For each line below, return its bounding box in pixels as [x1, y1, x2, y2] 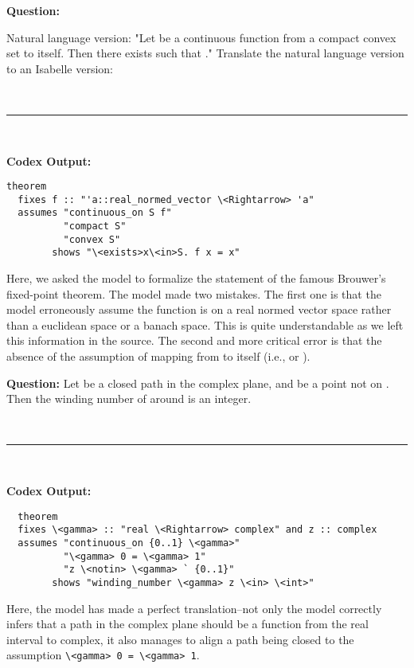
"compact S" [63, 221, 127, 232]
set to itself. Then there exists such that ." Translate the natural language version [6, 45, 404, 61]
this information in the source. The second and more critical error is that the [6, 332, 382, 349]
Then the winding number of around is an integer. [6, 390, 252, 407]
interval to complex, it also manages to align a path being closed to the [6, 631, 354, 647]
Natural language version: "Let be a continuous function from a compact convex [6, 29, 396, 45]
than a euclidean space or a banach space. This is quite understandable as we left [6, 316, 404, 333]
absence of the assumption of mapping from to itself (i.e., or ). [6, 348, 310, 365]
